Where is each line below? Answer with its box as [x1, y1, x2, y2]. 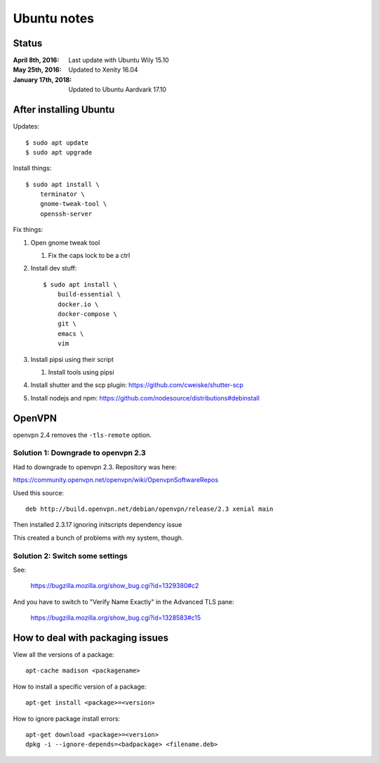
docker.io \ [57, 300, 99, 308]
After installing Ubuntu [13, 104, 115, 116]
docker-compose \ [57, 310, 117, 318]
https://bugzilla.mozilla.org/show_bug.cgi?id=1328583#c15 [30, 613, 201, 622]
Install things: [13, 164, 52, 172]
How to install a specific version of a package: [13, 682, 147, 691]
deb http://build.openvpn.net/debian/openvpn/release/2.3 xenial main [25, 504, 274, 513]
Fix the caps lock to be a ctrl [48, 252, 131, 260]
